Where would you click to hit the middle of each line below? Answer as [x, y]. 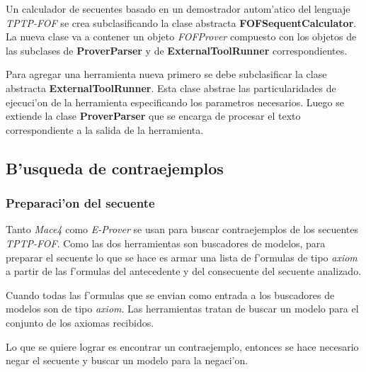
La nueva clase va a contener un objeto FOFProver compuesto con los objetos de [181, 36]
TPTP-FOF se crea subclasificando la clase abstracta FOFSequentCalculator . [181, 22]
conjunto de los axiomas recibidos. [80, 322]
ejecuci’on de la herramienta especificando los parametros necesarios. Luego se [175, 102]
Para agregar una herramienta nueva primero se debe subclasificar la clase [166, 74]
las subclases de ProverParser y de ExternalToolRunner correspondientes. [177, 50]
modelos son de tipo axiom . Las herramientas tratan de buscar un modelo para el [182, 309]
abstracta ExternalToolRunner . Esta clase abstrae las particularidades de [171, 88]
